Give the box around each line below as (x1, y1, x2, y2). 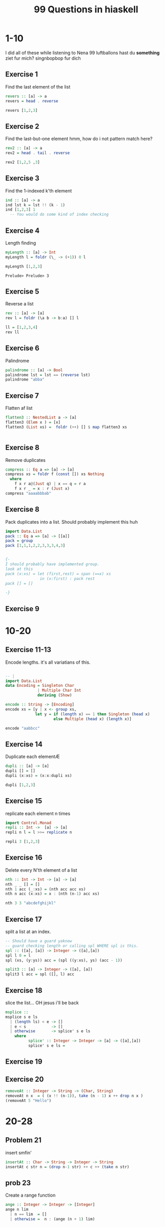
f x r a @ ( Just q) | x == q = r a (14, 481, 86, 487)
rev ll (5, 330, 19, 335)
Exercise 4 (5, 226, 40, 235)
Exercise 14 (5, 740, 43, 749)
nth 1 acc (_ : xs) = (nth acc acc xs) (5, 887, 86, 892)
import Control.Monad (5, 820, 52, 825)
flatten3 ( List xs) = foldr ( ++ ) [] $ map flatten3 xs (5, 424, 127, 429)
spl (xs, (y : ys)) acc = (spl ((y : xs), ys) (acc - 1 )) (5, 958, 123, 963)
